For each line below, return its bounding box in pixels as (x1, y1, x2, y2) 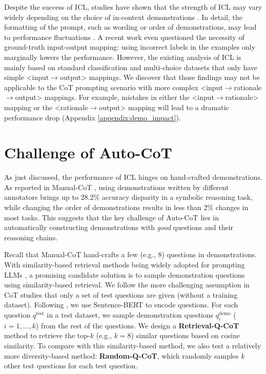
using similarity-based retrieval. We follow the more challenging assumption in (4, 279, 250, 290)
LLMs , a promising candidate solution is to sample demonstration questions (4, 269, 245, 280)
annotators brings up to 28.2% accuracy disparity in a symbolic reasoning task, (4, 192, 253, 202)
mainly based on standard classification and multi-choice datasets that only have (4, 61, 258, 72)
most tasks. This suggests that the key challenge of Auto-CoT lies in (4, 212, 219, 222)
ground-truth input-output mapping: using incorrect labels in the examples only (4, 41, 256, 52)
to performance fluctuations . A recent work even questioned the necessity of (4, 31, 244, 42)
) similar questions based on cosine (131, 330, 240, 341)
